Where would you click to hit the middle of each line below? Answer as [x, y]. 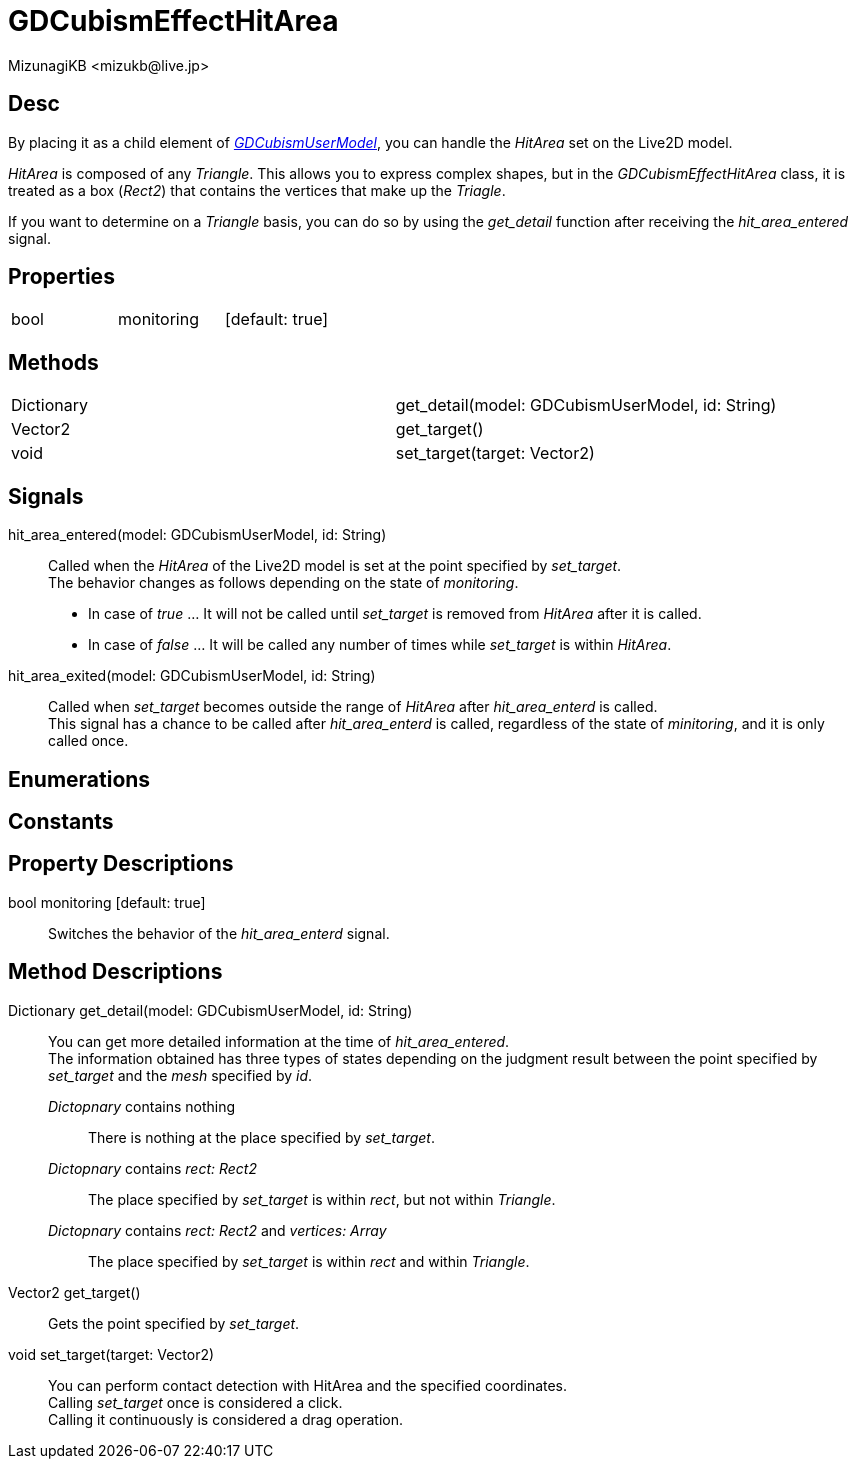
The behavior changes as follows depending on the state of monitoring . [283, 583]
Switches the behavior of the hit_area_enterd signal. [219, 933]
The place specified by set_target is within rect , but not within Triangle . [322, 1199]
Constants [61, 821]
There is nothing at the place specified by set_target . [261, 1137]
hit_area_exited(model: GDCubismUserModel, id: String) [192, 676]
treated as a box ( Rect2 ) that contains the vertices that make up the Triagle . [257, 190]
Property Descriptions [121, 864]
